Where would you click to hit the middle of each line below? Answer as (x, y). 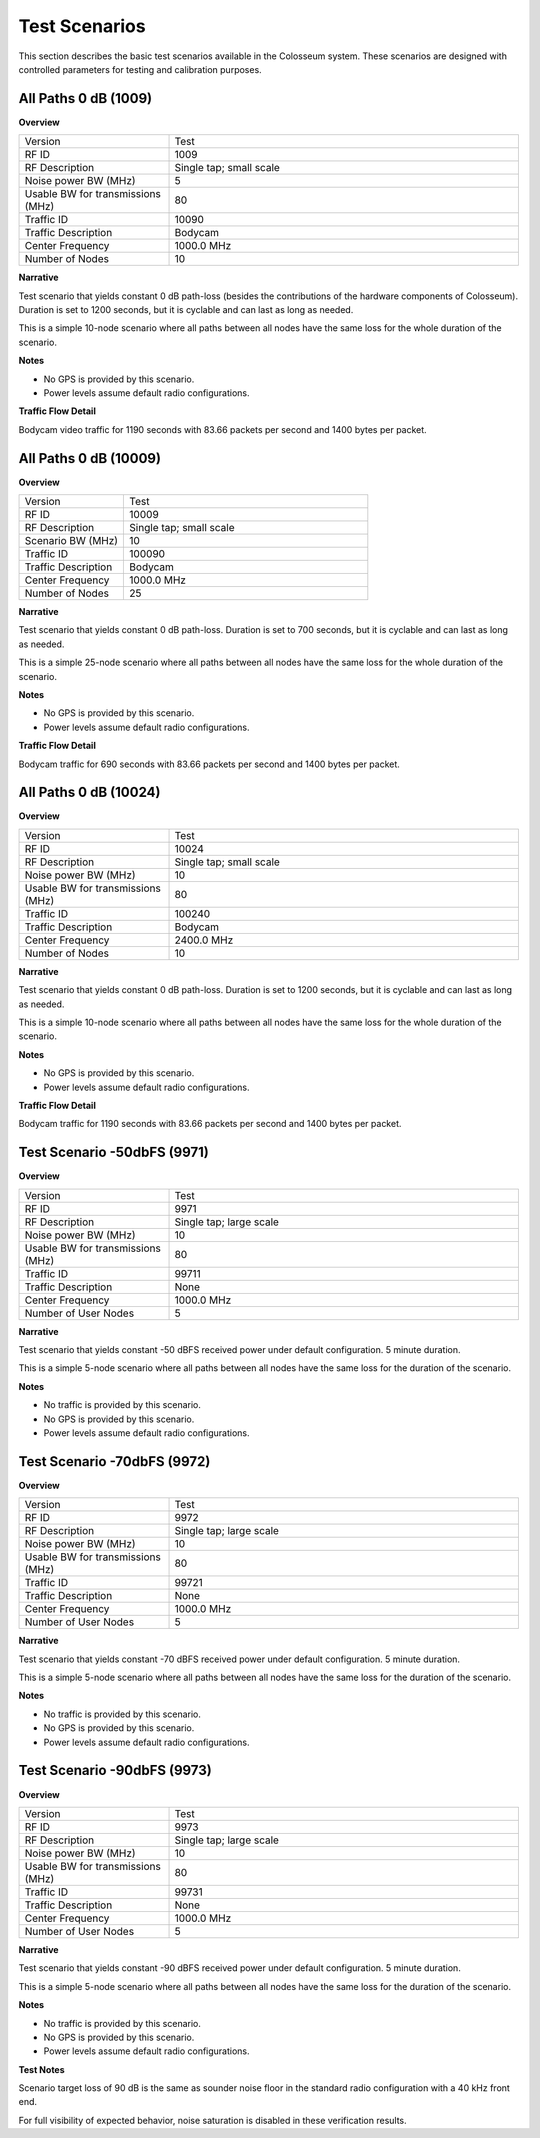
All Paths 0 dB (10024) (89, 792)
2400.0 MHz (204, 940)
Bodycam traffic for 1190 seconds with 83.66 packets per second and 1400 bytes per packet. (210, 1124)
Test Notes (41, 2069)
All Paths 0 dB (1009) (85, 98)
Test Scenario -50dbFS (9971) (113, 1152)
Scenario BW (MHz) (71, 541)
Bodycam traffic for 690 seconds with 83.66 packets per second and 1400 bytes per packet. (209, 764)
